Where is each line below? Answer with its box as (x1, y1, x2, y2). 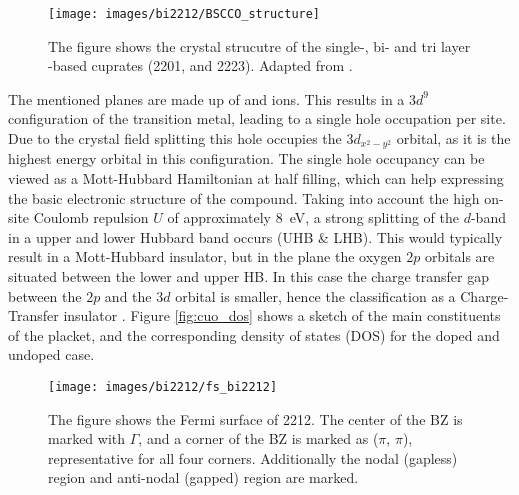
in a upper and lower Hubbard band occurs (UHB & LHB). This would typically (8, 226, 503, 247)
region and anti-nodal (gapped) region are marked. (48, 467, 359, 488)
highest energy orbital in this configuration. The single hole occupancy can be (8, 148, 485, 169)
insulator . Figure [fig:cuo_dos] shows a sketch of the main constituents (63, 305, 501, 326)
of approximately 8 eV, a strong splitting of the (167, 207, 460, 228)
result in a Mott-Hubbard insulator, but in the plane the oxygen (8, 246, 402, 267)
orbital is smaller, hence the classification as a (175, 285, 456, 306)
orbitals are (424, 246, 495, 267)
